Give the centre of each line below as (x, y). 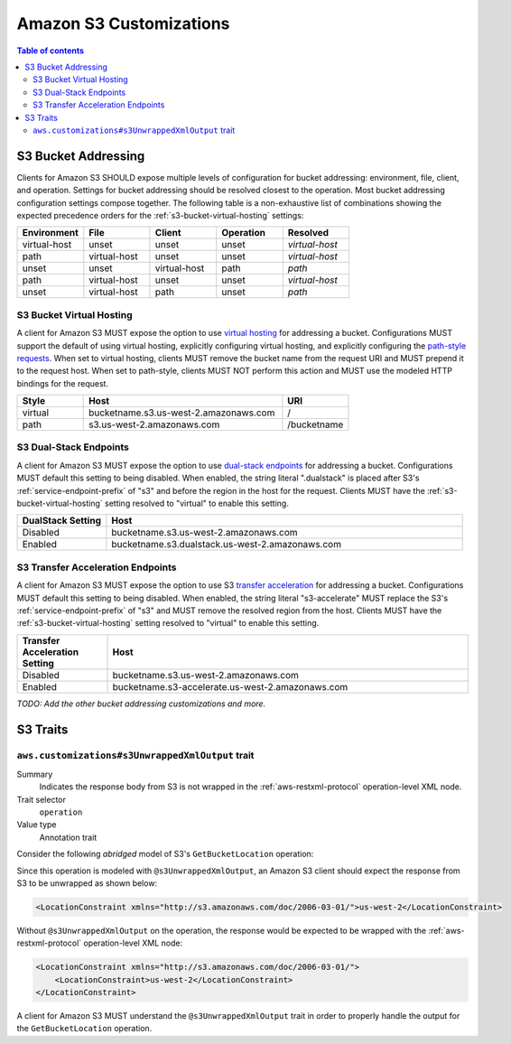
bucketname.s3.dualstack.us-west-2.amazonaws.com (227, 545)
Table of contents (51, 51)
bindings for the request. (62, 383)
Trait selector (42, 799)
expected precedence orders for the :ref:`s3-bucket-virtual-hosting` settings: (160, 215)
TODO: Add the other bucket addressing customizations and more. (141, 704)
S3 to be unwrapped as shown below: (87, 883)
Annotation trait (68, 837)
